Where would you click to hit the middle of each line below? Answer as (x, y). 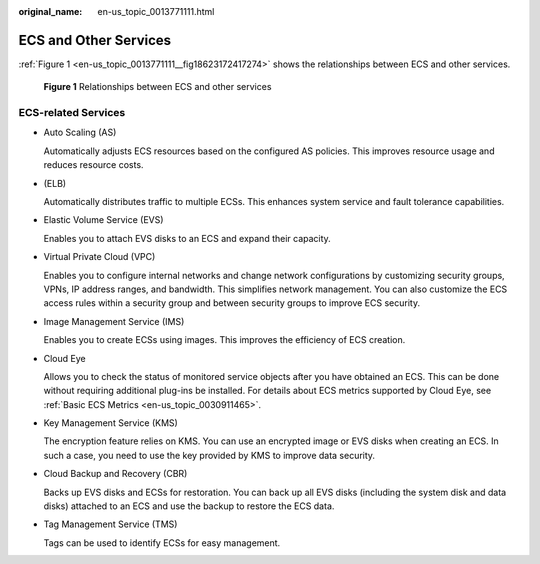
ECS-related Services (72, 113)
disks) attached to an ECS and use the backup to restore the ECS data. (189, 506)
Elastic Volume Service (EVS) (103, 220)
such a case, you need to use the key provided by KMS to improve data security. (209, 455)
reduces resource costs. (93, 165)
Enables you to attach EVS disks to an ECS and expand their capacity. (187, 238)
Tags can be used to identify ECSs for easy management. (162, 542)
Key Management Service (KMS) (111, 423)
